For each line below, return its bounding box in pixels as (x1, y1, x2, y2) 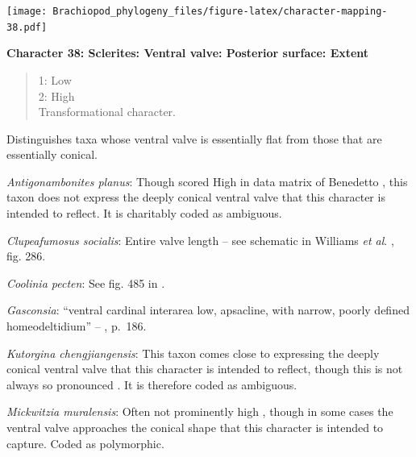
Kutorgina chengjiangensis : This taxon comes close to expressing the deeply (6, 344, 380, 361)
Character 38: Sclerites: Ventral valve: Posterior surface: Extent (6, 44, 369, 61)
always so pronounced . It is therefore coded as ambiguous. (6, 376, 297, 393)
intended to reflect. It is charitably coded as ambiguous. (6, 205, 282, 222)
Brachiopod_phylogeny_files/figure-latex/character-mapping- (52, 6, 388, 17)
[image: (6, 6, 48, 17)
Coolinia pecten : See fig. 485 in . (6, 274, 165, 291)
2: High (38, 87, 75, 104)
